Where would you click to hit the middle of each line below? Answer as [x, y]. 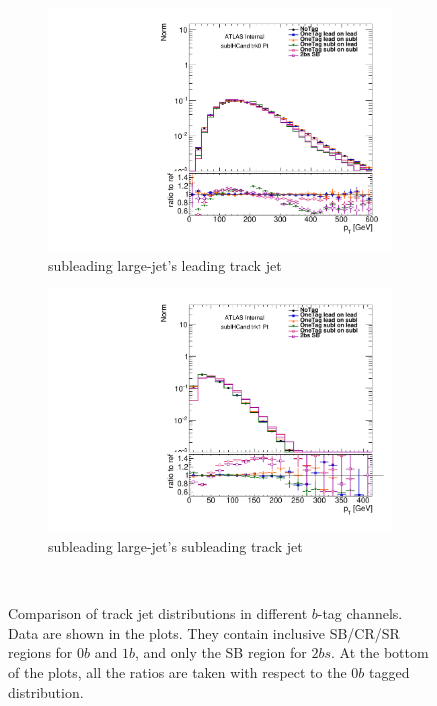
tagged [389, 671]
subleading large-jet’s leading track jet [165, 264]
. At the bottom [380, 652]
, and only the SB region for [220, 652]
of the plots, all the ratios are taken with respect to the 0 [183, 671]
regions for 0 [46, 652]
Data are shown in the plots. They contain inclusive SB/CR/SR [204, 632]
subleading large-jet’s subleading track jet [175, 546]
